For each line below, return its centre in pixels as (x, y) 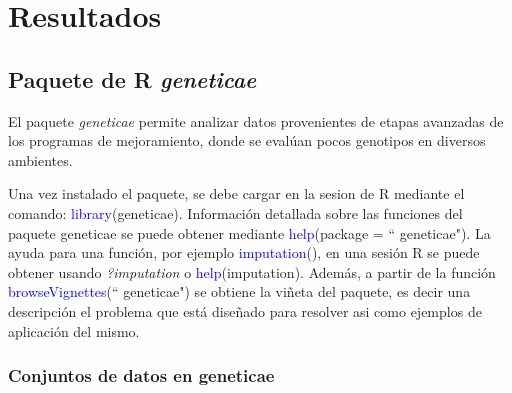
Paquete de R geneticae (132, 78)
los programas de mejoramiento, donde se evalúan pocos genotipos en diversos (247, 140)
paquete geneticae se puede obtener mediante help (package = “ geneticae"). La (249, 232)
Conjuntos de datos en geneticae (141, 375)
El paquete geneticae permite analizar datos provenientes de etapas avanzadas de (256, 120)
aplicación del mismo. (74, 330)
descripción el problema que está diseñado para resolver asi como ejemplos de (245, 310)
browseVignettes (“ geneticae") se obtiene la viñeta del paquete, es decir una (239, 291)
